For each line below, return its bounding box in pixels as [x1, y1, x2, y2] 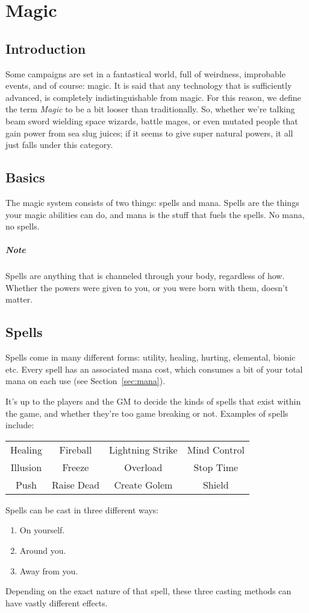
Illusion [10, 460, 42, 474]
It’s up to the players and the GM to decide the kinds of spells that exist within [5, 395, 301, 408]
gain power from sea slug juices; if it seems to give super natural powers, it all [5, 126, 293, 139]
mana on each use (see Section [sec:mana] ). [5, 374, 166, 387]
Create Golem [114, 477, 173, 492]
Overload [124, 460, 163, 474]
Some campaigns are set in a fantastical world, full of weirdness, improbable [5, 67, 286, 80]
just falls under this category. [5, 138, 113, 151]
